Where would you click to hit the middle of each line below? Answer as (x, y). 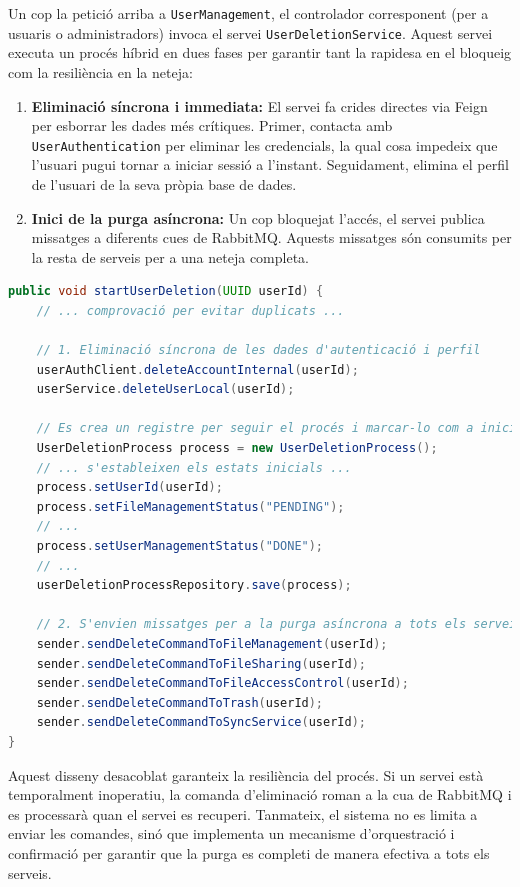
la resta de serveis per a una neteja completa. (170, 256)
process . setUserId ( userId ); (129, 487)
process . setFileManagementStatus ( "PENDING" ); (190, 506)
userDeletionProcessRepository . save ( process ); (194, 585)
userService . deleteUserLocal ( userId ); (165, 389)
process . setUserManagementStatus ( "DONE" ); (180, 546)
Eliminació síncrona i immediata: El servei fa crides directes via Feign (259, 105)
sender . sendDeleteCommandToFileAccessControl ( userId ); (222, 683)
